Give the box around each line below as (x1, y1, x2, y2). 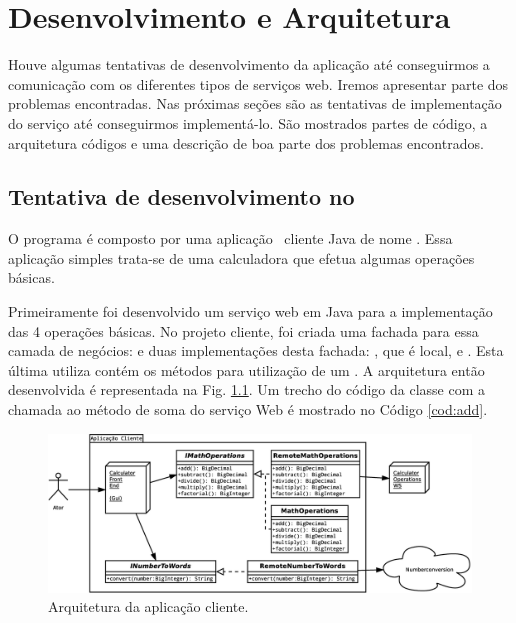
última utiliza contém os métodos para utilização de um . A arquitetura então (8, 359, 485, 380)
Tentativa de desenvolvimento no (8, 181, 355, 212)
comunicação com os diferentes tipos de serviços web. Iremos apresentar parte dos (8, 73, 509, 94)
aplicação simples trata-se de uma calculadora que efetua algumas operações (8, 247, 475, 268)
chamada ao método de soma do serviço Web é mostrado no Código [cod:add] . (8, 399, 488, 420)
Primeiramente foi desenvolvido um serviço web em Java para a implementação (8, 301, 493, 322)
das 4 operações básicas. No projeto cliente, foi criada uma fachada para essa (8, 320, 479, 341)
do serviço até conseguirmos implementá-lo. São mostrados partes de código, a (8, 112, 488, 133)
